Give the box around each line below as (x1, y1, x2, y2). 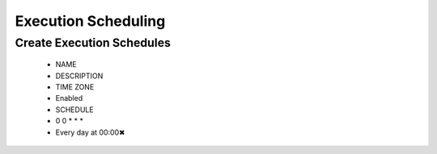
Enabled (55, 94, 83, 103)
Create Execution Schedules (15, 35, 172, 50)
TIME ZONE (55, 81, 95, 92)
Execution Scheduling (15, 12, 166, 30)
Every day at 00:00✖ (55, 127, 125, 137)
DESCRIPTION (55, 71, 104, 81)
